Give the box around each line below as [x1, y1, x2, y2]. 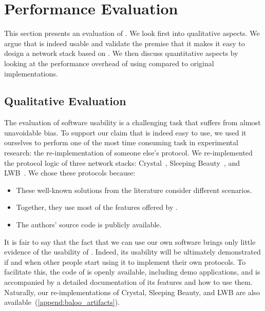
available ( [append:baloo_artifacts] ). [4, 297, 120, 307]
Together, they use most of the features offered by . [16, 202, 178, 212]
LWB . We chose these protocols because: [4, 167, 136, 178]
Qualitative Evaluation [4, 93, 126, 109]
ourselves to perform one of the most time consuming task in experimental [4, 137, 238, 148]
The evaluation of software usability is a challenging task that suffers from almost [4, 117, 261, 128]
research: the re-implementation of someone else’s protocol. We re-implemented [4, 147, 253, 158]
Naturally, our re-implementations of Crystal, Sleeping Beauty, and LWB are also [4, 286, 260, 297]
